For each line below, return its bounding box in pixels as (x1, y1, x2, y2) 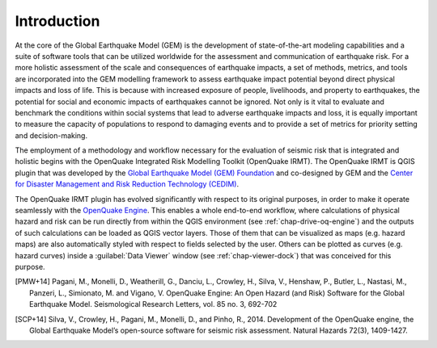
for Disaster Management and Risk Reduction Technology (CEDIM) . (15, 179, 240, 189)
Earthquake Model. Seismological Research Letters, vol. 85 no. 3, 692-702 (29, 300, 278, 309)
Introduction (15, 12, 100, 30)
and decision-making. (15, 130, 88, 140)
